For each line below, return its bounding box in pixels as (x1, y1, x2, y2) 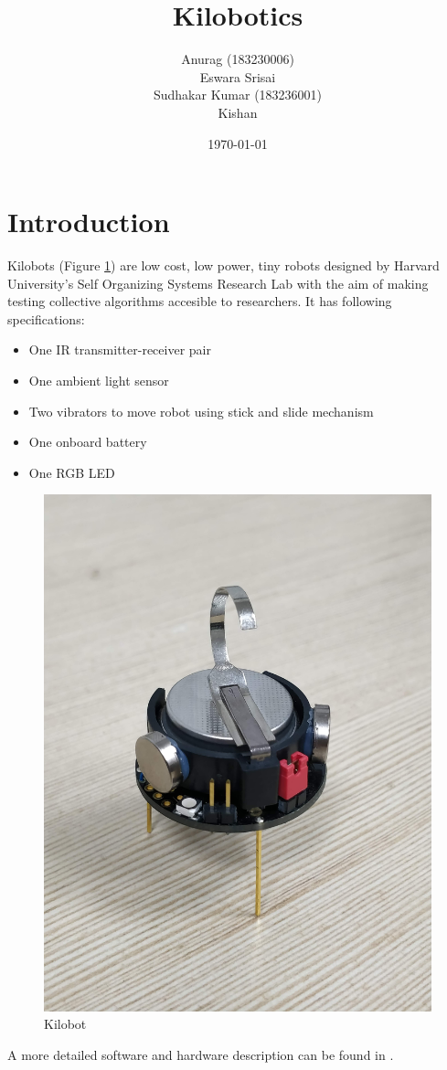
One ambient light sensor (28, 371, 169, 389)
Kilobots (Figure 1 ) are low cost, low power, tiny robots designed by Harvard (7, 256, 440, 275)
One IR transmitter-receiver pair (28, 340, 211, 359)
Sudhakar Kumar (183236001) (153, 85, 323, 104)
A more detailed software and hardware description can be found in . (7, 1044, 394, 1064)
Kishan (218, 102, 258, 122)
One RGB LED (28, 462, 115, 482)
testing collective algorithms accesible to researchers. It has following (7, 291, 392, 311)
